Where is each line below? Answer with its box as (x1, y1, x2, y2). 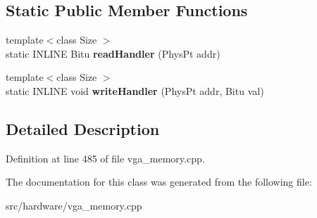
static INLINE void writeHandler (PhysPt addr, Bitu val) (6, 83, 264, 98)
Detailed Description (6, 117, 160, 139)
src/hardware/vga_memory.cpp (6, 198, 142, 212)
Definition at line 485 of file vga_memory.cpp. (6, 150, 205, 165)
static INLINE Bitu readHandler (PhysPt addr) (6, 46, 220, 60)
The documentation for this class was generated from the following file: (6, 174, 312, 189)
